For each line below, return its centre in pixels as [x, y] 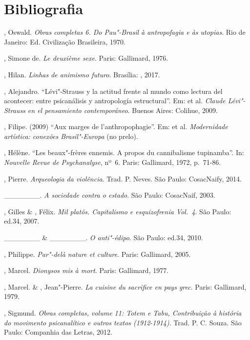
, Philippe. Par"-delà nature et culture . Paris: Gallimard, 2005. [97, 254]
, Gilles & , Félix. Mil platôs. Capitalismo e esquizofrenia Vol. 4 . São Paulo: [118, 211]
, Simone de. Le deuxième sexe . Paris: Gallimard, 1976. [86, 58]
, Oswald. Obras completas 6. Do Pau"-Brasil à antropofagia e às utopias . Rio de [125, 32]
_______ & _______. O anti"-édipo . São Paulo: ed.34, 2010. [104, 238]
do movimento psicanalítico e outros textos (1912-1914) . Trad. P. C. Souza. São [123, 322]
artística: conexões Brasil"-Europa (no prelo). [71, 136]
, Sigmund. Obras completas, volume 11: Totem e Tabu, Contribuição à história [123, 313]
